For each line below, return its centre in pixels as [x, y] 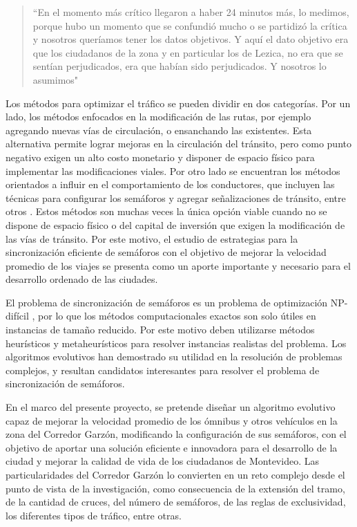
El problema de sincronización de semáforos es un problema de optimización [167, 302]
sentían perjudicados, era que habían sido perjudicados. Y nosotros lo [180, 66]
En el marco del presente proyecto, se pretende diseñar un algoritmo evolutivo [171, 407]
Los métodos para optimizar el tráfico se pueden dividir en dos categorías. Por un [178, 103]
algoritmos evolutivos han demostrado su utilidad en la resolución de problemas [174, 357]
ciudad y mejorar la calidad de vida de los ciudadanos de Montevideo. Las [162, 461]
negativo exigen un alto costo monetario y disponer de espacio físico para [160, 157]
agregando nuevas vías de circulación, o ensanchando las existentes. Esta [159, 130]
